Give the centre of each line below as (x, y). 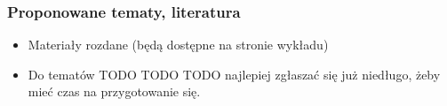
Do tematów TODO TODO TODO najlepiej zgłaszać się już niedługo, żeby (234, 74)
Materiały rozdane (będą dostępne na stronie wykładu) (178, 45)
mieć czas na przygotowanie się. (114, 91)
